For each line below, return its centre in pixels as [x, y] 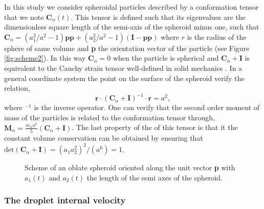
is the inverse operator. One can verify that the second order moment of [147, 107]
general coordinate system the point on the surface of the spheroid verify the [124, 78]
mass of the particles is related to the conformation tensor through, [110, 117]
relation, [17, 88]
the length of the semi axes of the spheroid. [155, 177]
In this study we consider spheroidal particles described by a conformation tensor [131, 7]
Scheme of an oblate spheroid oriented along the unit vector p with [130, 167]
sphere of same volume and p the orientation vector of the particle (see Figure [127, 48]
